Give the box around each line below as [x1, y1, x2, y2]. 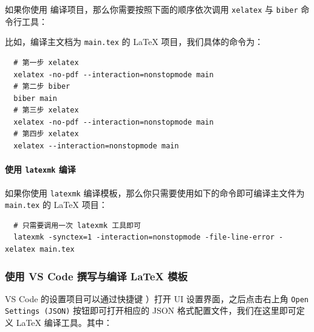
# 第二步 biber [13, 82, 70, 91]
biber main [13, 94, 57, 103]
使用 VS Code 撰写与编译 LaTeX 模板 [5, 268, 188, 283]
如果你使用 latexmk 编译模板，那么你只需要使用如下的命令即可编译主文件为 [5, 186, 305, 199]
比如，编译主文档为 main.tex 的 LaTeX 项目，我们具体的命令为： [5, 35, 264, 48]
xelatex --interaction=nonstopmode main [13, 142, 179, 151]
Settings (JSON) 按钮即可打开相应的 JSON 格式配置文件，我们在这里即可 [5, 304, 296, 317]
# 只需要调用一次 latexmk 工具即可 [13, 221, 141, 230]
